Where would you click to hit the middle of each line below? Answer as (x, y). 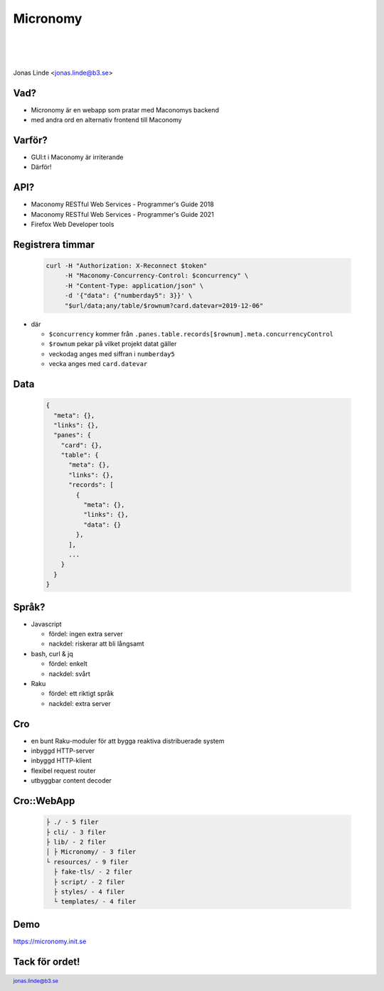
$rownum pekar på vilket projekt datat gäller (113, 344)
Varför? (30, 140)
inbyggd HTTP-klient (61, 761)
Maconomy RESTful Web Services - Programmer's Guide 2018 (123, 204)
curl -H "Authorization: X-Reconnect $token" (127, 266)
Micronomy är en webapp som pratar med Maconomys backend (125, 109)
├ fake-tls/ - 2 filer (93, 872)
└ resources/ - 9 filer (87, 862)
